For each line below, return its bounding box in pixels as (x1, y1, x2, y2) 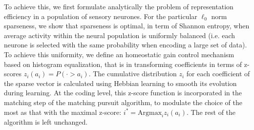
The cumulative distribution (93, 68, 177, 79)
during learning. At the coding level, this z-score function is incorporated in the (4, 87, 242, 98)
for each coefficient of (186, 68, 250, 79)
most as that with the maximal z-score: (4, 107, 122, 117)
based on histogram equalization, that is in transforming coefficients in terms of (4, 59, 242, 69)
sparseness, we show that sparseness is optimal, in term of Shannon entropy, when (4, 21, 250, 31)
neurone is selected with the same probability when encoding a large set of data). (4, 40, 247, 50)
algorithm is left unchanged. (4, 117, 88, 127)
